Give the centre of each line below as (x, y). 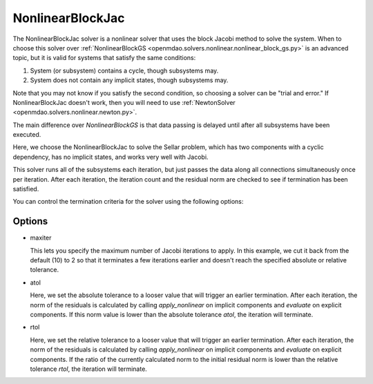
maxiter (41, 238)
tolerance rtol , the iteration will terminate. (89, 369)
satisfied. (26, 189)
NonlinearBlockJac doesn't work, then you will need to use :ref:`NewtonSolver (124, 102)
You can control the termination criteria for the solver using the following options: (128, 202)
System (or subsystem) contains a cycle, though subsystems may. (124, 70)
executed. (27, 135)
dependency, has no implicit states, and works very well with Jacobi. (111, 157)
